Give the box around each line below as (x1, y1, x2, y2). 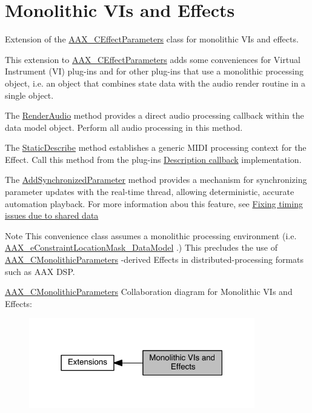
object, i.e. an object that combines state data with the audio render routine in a (5, 76, 306, 89)
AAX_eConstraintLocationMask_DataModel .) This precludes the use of (5, 241, 278, 254)
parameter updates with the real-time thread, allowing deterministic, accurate (5, 185, 294, 198)
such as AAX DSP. (5, 265, 75, 277)
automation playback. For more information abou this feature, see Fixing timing (5, 197, 303, 210)
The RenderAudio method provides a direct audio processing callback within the (5, 109, 304, 122)
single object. (5, 88, 54, 101)
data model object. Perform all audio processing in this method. (5, 121, 243, 133)
